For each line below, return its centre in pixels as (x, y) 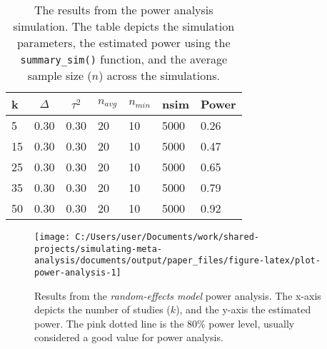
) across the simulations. (159, 75)
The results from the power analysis (124, 10)
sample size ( (60, 75)
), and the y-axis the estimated (243, 309)
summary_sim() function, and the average (124, 59)
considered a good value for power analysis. (129, 337)
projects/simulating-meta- (98, 249)
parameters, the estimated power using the (124, 42)
